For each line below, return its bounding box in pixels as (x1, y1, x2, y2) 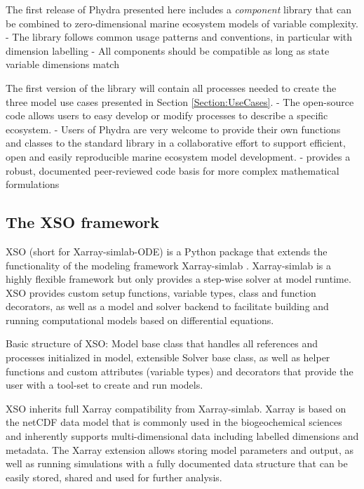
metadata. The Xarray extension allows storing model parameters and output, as (6, 442, 354, 457)
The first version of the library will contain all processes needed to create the (6, 80, 337, 95)
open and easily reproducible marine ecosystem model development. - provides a (6, 149, 351, 163)
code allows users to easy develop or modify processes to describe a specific (6, 108, 328, 123)
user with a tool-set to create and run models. (6, 377, 203, 392)
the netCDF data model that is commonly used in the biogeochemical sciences (6, 415, 342, 429)
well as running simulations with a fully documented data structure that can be (6, 456, 348, 471)
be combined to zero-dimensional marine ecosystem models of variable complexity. (6, 15, 358, 30)
